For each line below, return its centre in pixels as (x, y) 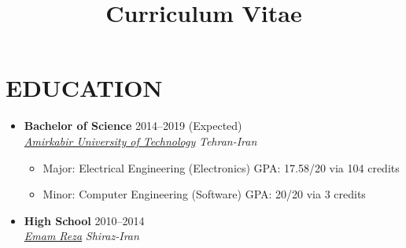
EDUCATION (84, 88)
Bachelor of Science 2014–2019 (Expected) (133, 126)
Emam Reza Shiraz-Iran (81, 236)
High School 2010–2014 (84, 220)
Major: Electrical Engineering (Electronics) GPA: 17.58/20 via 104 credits (221, 167)
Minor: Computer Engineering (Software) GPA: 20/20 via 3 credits (204, 194)
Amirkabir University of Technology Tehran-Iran (140, 141)
